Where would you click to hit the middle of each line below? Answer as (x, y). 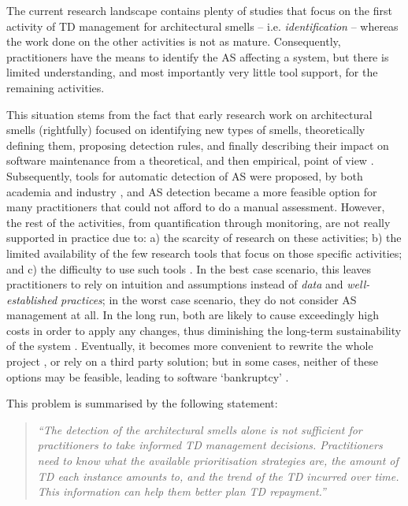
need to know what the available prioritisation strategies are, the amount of (218, 461)
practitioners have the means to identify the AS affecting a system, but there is (198, 56)
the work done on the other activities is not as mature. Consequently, (174, 41)
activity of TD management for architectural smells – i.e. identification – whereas (202, 26)
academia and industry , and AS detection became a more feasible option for (192, 191)
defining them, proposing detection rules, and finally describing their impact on (198, 145)
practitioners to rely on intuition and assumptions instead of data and (175, 284)
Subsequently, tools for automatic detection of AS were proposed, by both (185, 175)
